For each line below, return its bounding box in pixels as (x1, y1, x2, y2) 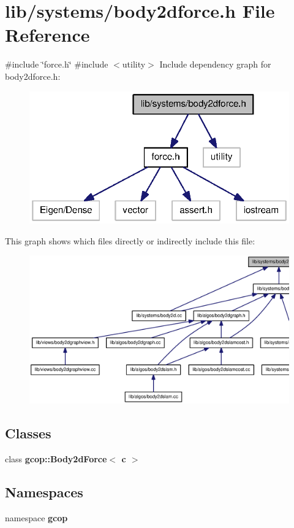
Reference (5, 22, 90, 47)
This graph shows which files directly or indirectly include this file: (5, 234, 255, 247)
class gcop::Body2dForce (5, 452, 107, 465)
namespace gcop (5, 511, 68, 524)
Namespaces (5, 483, 83, 502)
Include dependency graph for (159, 58, 271, 71)
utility (122, 58, 146, 71)
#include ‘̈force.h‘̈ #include (5, 58, 108, 71)
